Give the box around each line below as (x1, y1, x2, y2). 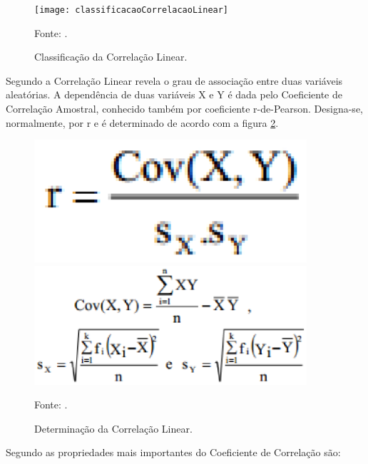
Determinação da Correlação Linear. (34, 421, 193, 435)
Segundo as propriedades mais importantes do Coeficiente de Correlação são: (6, 445, 341, 460)
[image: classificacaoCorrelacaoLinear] (34, 5, 229, 15)
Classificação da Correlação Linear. (34, 49, 188, 64)
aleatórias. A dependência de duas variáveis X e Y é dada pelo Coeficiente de (6, 87, 342, 102)
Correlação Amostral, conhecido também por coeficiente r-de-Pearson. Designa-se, (6, 101, 363, 116)
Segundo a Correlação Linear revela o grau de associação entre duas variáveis (6, 73, 343, 88)
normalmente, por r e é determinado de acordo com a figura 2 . (6, 115, 279, 130)
